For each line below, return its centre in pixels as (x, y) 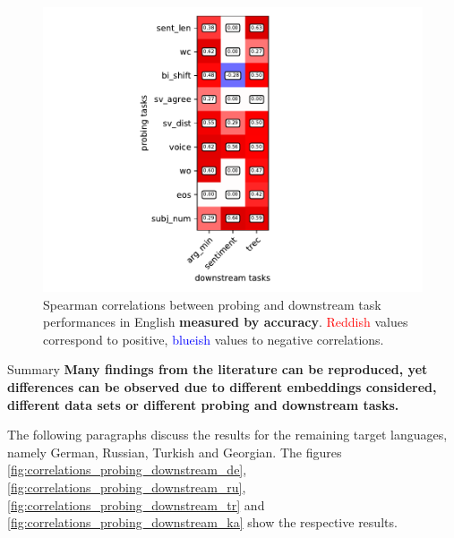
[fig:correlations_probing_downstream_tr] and (136, 504)
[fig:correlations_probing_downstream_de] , (127, 470)
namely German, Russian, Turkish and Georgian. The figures (175, 452)
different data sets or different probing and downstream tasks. (203, 404)
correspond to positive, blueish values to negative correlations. (214, 339)
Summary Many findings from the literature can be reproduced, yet (218, 369)
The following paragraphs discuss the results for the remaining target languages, (227, 435)
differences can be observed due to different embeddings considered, (222, 386)
